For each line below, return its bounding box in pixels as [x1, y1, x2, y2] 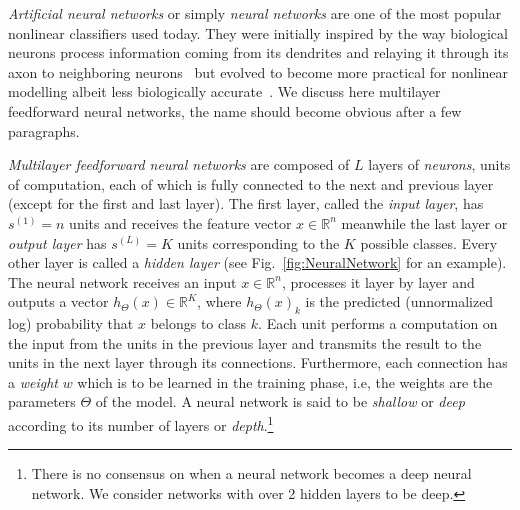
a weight [8, 371, 58, 392]
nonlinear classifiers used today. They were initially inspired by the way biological [8, 22, 508, 43]
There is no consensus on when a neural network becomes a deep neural [31, 463, 472, 484]
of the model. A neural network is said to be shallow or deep [95, 391, 465, 412]
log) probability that [8, 313, 134, 334]
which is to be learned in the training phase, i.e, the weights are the [77, 371, 493, 392]
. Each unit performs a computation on [258, 313, 498, 334]
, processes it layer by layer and [281, 271, 475, 292]
